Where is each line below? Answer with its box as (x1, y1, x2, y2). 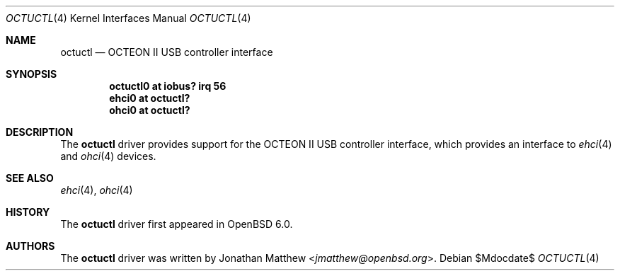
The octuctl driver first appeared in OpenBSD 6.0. (60, 218, 293, 230)
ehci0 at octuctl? (109, 92, 190, 104)
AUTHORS (6, 240, 55, 252)
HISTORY (6, 206, 50, 218)
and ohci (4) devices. (60, 150, 156, 162)
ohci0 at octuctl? (109, 104, 190, 116)
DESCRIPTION (6, 126, 74, 138)
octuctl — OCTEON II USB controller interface (60, 46, 273, 58)
